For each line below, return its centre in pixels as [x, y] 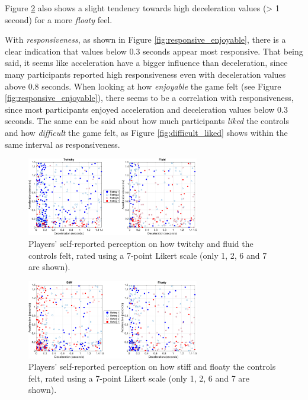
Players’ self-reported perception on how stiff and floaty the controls [152, 366]
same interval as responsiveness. [62, 144]
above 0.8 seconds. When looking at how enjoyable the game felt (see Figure [143, 86]
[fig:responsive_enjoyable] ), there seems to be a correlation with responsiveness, [149, 98]
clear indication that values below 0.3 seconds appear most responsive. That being [154, 51]
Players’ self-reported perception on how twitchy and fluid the [141, 243]
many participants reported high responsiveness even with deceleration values [145, 74]
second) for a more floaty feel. [59, 19]
